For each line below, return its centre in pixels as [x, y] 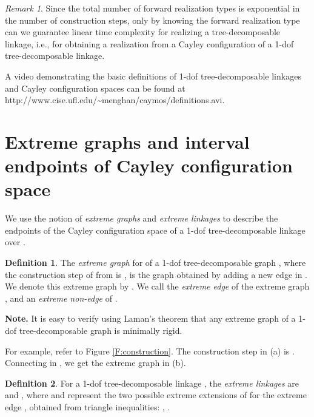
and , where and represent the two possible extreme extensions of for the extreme [156, 395]
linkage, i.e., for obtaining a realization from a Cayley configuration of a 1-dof [149, 43]
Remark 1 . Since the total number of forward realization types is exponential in [152, 8]
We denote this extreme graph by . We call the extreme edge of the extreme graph [157, 286]
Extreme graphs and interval [127, 141]
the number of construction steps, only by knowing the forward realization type [152, 20]
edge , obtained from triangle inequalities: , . [88, 406]
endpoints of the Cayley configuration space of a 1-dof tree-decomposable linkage [155, 230]
